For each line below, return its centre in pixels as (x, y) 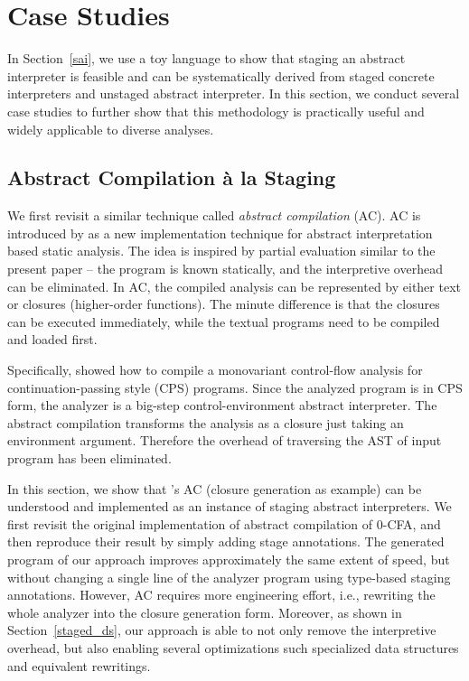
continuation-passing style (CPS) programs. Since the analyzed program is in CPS (235, 387)
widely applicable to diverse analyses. (111, 129)
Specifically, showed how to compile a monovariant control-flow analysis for (215, 370)
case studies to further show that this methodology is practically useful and (216, 111)
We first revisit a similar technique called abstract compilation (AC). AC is (214, 215)
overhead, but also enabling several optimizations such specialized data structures (233, 647)
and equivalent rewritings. (79, 665)
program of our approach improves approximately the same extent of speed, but (229, 559)
